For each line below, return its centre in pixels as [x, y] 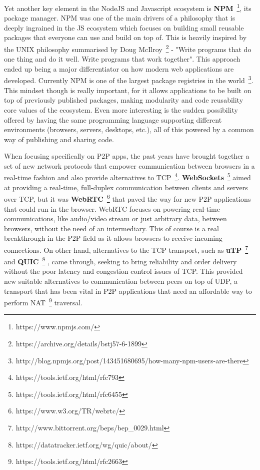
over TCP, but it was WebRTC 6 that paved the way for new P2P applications [127, 198]
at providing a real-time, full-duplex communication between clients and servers [126, 187]
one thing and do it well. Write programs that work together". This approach [122, 59]
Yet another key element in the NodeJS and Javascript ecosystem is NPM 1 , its [128, 7]
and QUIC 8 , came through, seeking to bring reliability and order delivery [120, 261]
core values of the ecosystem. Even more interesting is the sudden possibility [121, 109]
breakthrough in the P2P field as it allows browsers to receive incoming [113, 238]
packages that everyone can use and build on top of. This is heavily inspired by [125, 37]
